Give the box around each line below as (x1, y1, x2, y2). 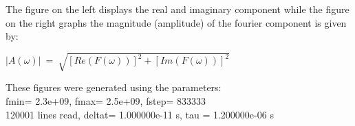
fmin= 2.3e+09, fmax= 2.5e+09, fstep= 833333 (6, 93, 206, 108)
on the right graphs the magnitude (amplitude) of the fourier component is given (6, 15, 347, 29)
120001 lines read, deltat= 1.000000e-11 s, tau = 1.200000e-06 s (6, 107, 274, 121)
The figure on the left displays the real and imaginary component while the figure (6, 2, 349, 16)
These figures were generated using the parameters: (6, 80, 222, 94)
